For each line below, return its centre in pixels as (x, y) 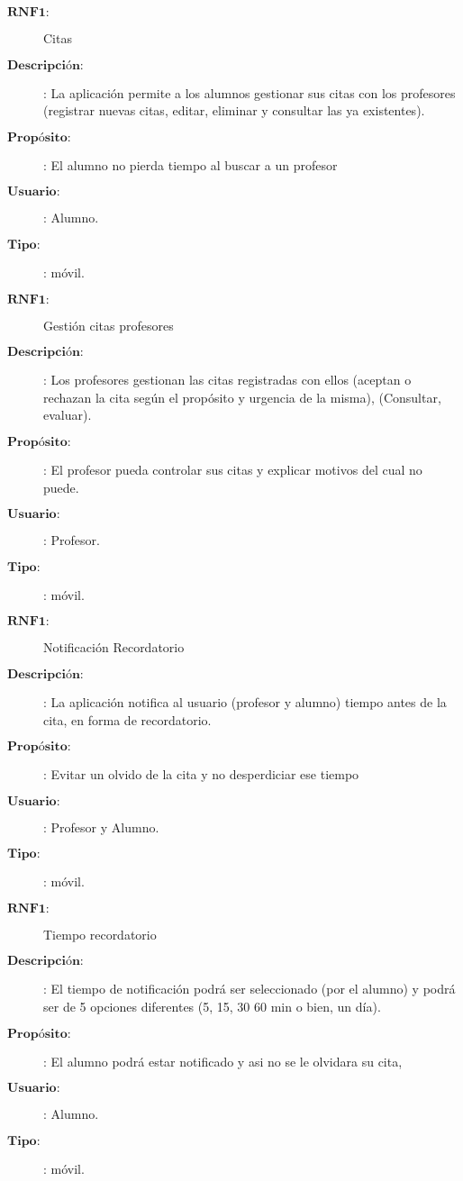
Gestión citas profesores (109, 325)
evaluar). (68, 415)
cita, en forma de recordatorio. (127, 719)
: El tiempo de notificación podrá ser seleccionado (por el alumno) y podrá (250, 989)
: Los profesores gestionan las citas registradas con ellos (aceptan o (227, 380)
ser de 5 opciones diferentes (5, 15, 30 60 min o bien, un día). (212, 1007)
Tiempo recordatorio (100, 934)
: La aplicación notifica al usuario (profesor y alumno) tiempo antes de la (245, 701)
